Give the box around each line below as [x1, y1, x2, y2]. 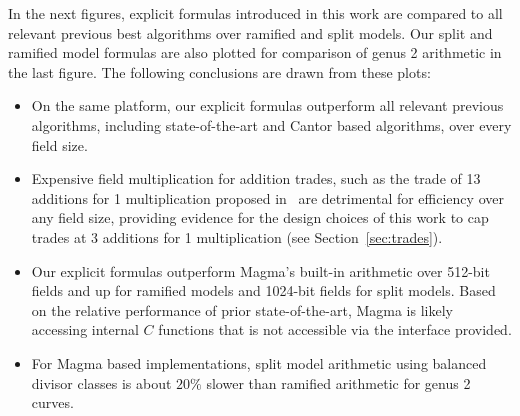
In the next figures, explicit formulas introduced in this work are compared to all [8, 3, 503, 23]
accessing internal [31, 319, 139, 340]
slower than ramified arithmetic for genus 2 [206, 372, 471, 393]
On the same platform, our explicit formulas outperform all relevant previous [31, 95, 504, 116]
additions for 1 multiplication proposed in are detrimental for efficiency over [31, 187, 504, 208]
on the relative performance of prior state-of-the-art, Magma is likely [31, 299, 453, 320]
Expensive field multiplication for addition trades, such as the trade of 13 [31, 168, 481, 189]
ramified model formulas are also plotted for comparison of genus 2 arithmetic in [8, 42, 502, 63]
